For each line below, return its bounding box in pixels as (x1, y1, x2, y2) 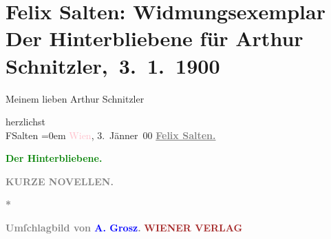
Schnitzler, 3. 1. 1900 (6, 51, 220, 79)
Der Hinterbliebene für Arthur (6, 24, 303, 52)
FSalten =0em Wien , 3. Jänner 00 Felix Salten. (6, 127, 216, 142)
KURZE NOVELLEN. (6, 174, 114, 188)
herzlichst (6, 114, 46, 129)
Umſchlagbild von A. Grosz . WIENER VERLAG (6, 220, 243, 235)
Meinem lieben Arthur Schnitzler (6, 91, 145, 105)
